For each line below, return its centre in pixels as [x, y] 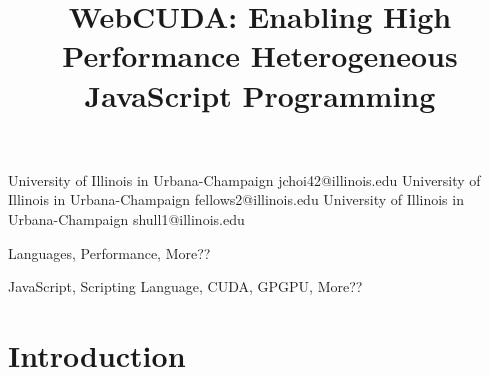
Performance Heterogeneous [260, 55]
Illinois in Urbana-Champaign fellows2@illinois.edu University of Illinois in [236, 199]
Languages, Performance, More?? [109, 252]
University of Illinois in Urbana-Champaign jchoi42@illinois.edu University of [244, 179]
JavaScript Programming [260, 94]
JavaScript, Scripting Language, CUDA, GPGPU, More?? [185, 286]
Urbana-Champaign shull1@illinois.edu [126, 218]
